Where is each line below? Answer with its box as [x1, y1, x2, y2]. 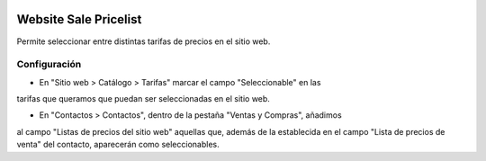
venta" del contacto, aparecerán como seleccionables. [16, 139, 220, 150]
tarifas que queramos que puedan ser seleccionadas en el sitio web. [16, 94, 270, 104]
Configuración [16, 58, 82, 71]
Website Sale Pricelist [16, 12, 142, 27]
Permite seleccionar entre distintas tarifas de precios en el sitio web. [16, 36, 271, 47]
